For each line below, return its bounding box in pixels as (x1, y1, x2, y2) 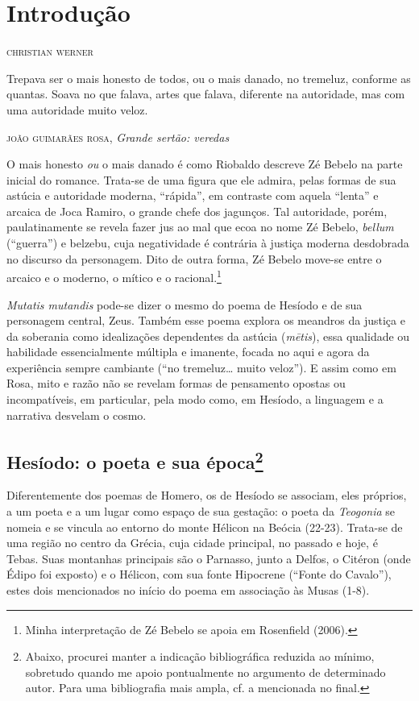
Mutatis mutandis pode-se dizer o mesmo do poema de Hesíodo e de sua (6, 296, 363, 313)
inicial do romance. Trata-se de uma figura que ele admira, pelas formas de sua (6, 171, 396, 188)
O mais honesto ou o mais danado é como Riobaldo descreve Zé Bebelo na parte (6, 156, 403, 172)
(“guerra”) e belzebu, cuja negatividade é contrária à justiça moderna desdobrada (6, 234, 409, 251)
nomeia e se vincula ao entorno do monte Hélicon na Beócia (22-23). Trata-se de (6, 518, 403, 535)
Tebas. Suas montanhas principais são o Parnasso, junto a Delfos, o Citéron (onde (6, 550, 411, 566)
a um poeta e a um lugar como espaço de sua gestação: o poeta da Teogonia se (6, 503, 396, 520)
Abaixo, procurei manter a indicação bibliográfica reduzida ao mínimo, (25, 648, 375, 665)
